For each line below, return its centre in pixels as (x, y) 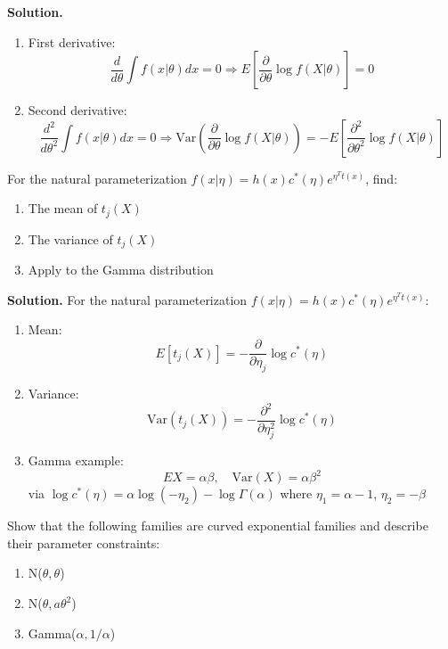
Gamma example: (76, 460)
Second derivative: (77, 110)
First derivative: (72, 41)
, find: (382, 178)
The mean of (63, 208)
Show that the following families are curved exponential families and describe (218, 526)
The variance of (70, 238)
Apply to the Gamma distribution (121, 270)
